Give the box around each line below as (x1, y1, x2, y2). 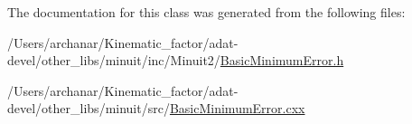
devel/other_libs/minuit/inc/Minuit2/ (7, 51, 220, 70)
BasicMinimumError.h (220, 51, 344, 70)
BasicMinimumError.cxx (169, 99, 305, 118)
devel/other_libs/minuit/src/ (7, 99, 170, 118)
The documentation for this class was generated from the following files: (7, 3, 406, 21)
